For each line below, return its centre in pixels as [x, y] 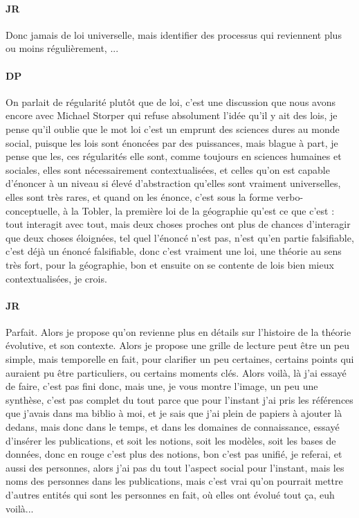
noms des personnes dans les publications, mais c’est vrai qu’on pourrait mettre [174, 481]
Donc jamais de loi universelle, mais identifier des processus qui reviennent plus [174, 34]
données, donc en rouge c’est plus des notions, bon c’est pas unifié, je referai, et [174, 454]
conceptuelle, [33, 210]
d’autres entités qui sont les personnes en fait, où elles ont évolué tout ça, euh [170, 495]
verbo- [290, 196]
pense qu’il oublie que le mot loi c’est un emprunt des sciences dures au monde [173, 128]
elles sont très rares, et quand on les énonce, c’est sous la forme [139, 196]
